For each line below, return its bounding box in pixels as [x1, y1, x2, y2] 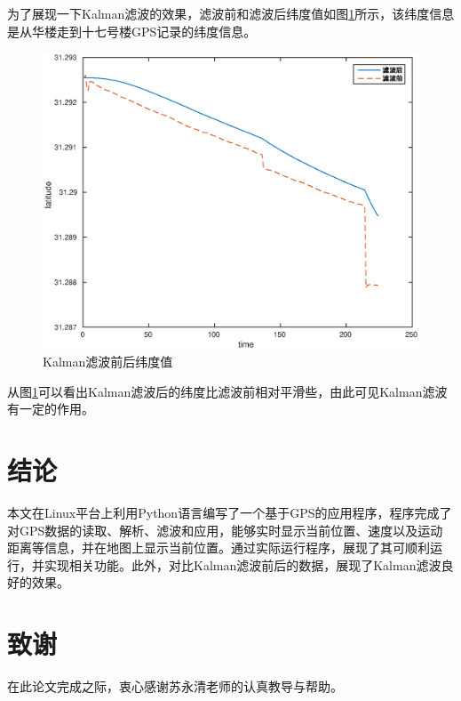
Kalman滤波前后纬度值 [43, 352, 173, 371]
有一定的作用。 [7, 399, 94, 418]
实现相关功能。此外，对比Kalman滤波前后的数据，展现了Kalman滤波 [44, 555, 441, 574]
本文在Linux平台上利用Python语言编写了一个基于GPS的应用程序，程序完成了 [7, 504, 452, 521]
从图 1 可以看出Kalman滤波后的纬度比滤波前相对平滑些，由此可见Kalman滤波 [7, 382, 448, 400]
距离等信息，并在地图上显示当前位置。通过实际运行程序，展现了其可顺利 [7, 538, 430, 557]
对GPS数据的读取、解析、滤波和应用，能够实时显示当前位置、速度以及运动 [7, 520, 443, 539]
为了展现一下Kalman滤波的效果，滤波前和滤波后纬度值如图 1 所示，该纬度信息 [7, 4, 455, 22]
